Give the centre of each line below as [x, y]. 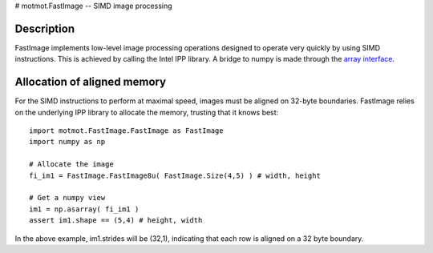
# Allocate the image [71, 165]
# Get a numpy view [67, 198]
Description [45, 28]
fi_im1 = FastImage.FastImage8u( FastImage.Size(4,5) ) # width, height [175, 175]
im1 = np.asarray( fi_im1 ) [84, 209]
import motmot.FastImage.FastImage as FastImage [126, 131]
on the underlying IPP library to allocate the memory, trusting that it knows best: [147, 112]
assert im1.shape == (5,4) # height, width [116, 221]
